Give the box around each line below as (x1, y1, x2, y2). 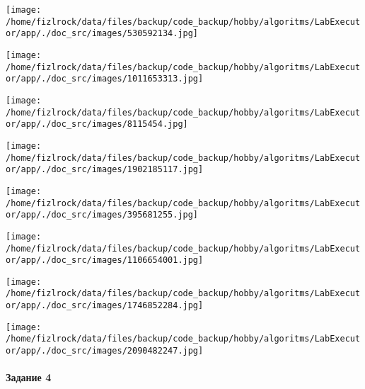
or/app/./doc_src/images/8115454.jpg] (6, 119, 188, 130)
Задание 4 (6, 370, 52, 385)
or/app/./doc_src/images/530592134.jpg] (6, 28, 199, 39)
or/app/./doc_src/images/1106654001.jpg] (6, 255, 204, 266)
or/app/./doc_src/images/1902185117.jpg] (6, 164, 204, 175)
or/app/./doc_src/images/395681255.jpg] (6, 210, 199, 220)
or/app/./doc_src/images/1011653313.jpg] (6, 74, 204, 84)
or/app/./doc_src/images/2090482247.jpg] (6, 346, 204, 356)
